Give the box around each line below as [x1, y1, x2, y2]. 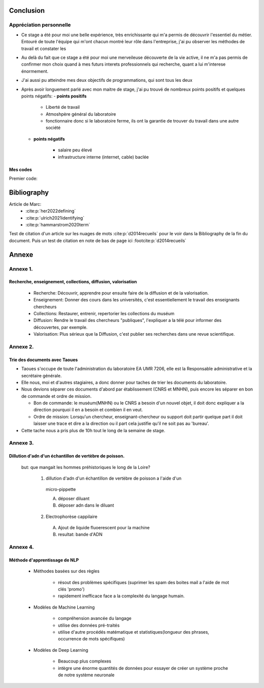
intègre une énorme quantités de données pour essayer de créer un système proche [58, 665, 228, 671]
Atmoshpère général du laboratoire [45, 111, 116, 117]
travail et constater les [21, 46, 66, 51]
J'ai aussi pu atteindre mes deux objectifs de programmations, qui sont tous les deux [21, 77, 193, 83]
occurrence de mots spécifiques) [58, 636, 125, 642]
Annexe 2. [9, 343, 34, 350]
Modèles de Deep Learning [33, 647, 88, 653]
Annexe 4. [9, 544, 34, 551]
